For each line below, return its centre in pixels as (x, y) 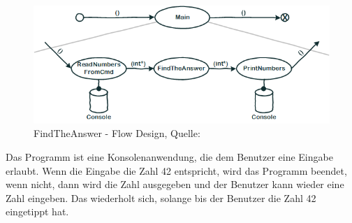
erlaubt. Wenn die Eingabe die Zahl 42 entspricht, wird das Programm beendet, (176, 170)
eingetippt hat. (37, 211)
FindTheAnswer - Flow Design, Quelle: (117, 133)
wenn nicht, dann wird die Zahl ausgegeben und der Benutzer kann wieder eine (175, 184)
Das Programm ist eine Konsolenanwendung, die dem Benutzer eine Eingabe (169, 156)
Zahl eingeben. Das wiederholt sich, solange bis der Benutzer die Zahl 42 (161, 197)
